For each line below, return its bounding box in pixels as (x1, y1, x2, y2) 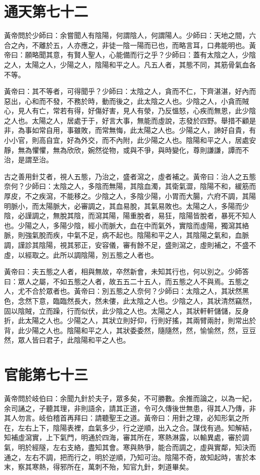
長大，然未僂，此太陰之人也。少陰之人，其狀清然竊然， (73, 295, 256, 306)
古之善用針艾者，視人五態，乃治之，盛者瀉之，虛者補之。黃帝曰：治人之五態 (4, 171, 256, 181)
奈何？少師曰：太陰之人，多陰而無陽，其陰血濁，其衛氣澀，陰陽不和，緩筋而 (4, 181, 256, 191)
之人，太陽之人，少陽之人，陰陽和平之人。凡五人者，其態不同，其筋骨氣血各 (4, 59, 256, 69)
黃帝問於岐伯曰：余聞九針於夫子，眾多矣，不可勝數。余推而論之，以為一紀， (4, 393, 256, 404)
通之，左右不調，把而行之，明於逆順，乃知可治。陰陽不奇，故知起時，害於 (4, 452, 249, 462)
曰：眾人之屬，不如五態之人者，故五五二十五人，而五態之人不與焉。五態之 (4, 276, 249, 286)
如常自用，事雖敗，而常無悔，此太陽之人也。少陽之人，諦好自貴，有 (31, 125, 256, 135)
